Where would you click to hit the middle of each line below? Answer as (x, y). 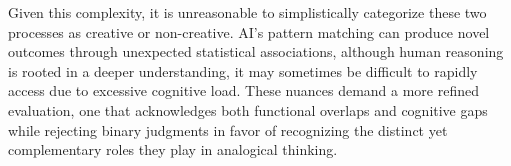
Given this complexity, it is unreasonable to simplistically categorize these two (247, 12)
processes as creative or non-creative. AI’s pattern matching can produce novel (249, 31)
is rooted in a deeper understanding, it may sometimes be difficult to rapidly (243, 70)
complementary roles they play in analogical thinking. (173, 149)
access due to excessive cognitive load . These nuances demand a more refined (244, 90)
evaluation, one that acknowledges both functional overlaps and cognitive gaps (248, 109)
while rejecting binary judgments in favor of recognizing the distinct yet (228, 129)
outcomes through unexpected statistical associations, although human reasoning (256, 51)
